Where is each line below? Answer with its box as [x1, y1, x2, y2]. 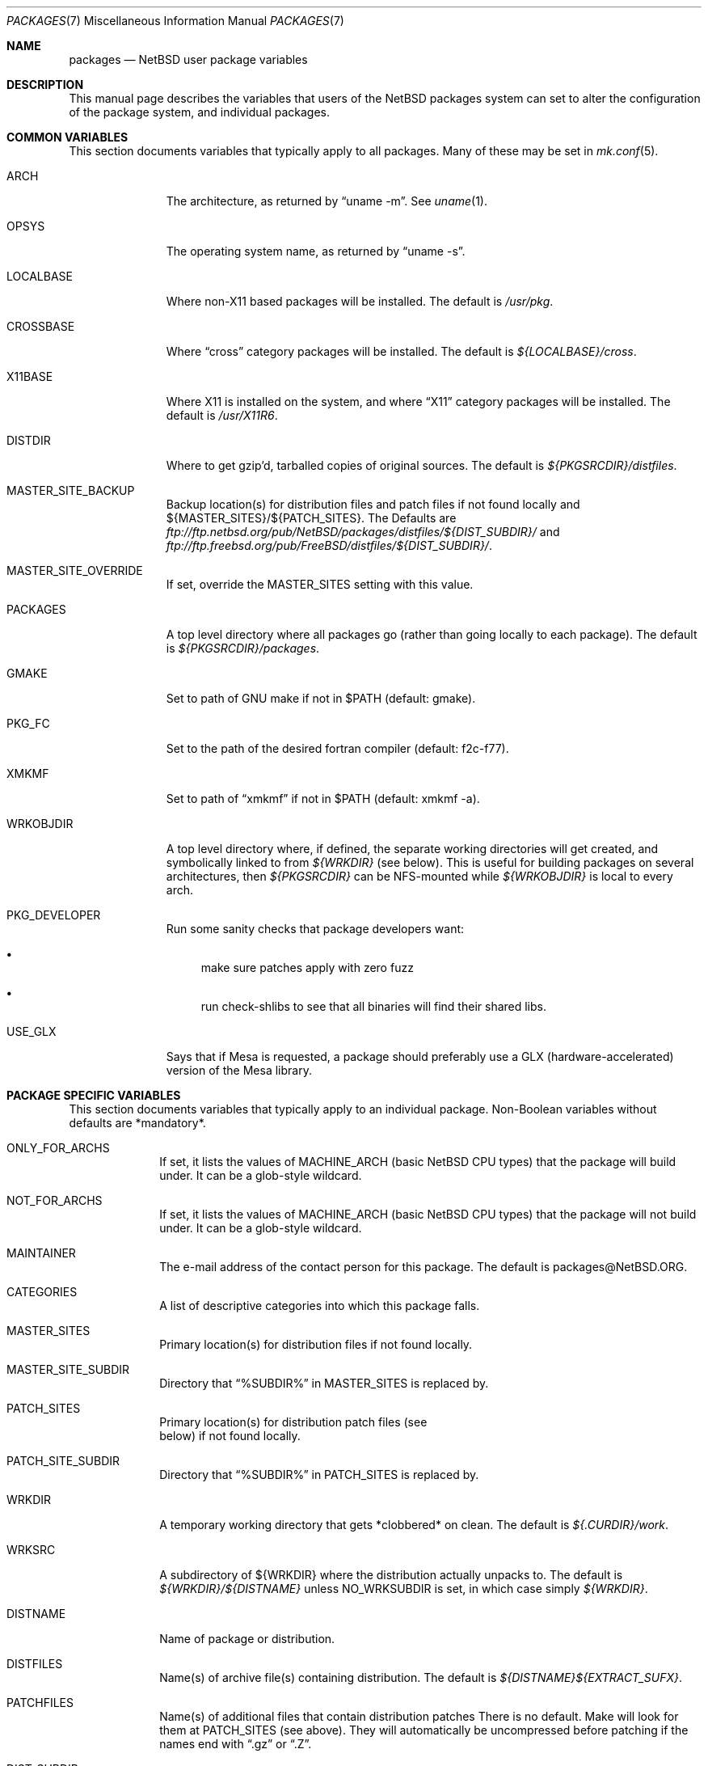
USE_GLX [6, 1025, 57, 1038]
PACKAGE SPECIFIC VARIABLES [6, 1088, 181, 1102]
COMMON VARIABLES [6, 130, 129, 144]
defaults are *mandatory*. [69, 1116, 206, 1130]
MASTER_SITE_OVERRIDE [6, 564, 143, 577]
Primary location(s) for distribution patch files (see [159, 1415, 428, 1429]
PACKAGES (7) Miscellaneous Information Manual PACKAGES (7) [6, 14, 344, 27]
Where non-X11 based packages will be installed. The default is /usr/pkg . [166, 294, 554, 308]
